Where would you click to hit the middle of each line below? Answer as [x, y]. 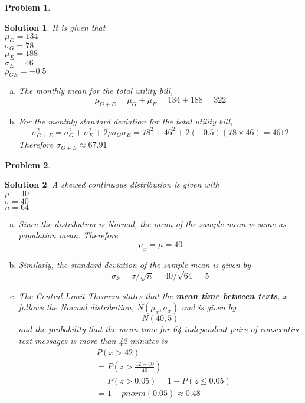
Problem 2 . [28, 164]
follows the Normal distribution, [76, 307]
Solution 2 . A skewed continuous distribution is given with [112, 184]
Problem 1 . [28, 7]
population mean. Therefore [68, 235]
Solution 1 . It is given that [55, 27]
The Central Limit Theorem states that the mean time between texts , [149, 295]
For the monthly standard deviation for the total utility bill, [126, 121]
